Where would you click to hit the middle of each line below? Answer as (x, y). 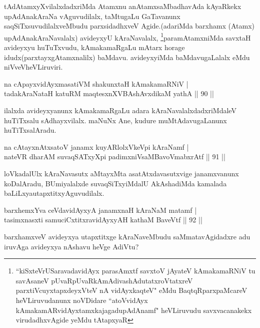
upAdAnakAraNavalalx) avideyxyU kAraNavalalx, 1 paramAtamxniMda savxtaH (127, 37)
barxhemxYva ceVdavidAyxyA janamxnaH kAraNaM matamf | (100, 210)
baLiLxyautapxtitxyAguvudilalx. (54, 193)
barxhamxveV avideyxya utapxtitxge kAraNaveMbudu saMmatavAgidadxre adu (127, 236)
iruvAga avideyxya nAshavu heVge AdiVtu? (71, 246)
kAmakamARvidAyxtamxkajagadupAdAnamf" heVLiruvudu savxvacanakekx (134, 310)
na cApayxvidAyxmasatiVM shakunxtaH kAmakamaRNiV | (96, 83)
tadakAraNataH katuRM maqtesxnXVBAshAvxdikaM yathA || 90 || (109, 93)
